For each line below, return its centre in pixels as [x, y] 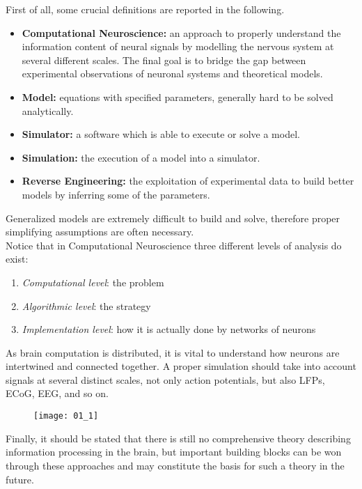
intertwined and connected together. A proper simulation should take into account [181, 366]
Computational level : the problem [93, 282]
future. [20, 479]
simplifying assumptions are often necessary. [100, 232]
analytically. [48, 110]
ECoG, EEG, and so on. [57, 393]
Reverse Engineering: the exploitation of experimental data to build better [188, 181]
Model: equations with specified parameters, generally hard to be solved [178, 96]
